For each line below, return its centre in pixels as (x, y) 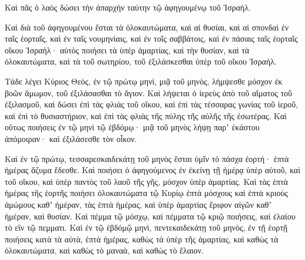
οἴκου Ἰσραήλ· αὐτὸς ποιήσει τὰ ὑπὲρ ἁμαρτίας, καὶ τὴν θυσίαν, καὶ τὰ (127, 50)
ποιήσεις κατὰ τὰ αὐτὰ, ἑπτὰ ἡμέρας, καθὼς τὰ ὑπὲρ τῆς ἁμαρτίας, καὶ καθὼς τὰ (142, 239)
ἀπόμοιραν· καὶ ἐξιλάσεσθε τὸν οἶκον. (71, 138)
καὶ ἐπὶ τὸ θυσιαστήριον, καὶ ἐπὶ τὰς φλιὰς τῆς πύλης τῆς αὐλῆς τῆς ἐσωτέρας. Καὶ (146, 115)
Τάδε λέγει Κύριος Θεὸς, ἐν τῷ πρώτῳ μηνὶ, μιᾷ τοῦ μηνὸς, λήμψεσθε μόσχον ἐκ (144, 81)
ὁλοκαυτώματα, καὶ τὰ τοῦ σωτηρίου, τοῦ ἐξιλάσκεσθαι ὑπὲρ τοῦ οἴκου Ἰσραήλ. (141, 61)
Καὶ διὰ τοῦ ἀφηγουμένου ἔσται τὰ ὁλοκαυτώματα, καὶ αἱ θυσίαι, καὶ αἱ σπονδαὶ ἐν (147, 27)
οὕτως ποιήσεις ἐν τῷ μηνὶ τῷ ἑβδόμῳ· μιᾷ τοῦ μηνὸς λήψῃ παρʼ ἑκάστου (132, 127)
